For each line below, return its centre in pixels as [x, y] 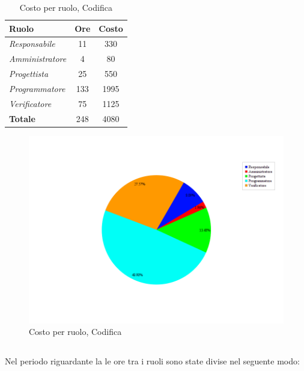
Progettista [29, 74]
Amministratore [38, 59]
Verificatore [30, 103]
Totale [22, 118]
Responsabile [32, 44]
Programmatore [37, 88]
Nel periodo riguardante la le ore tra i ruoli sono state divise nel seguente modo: [152, 361]
